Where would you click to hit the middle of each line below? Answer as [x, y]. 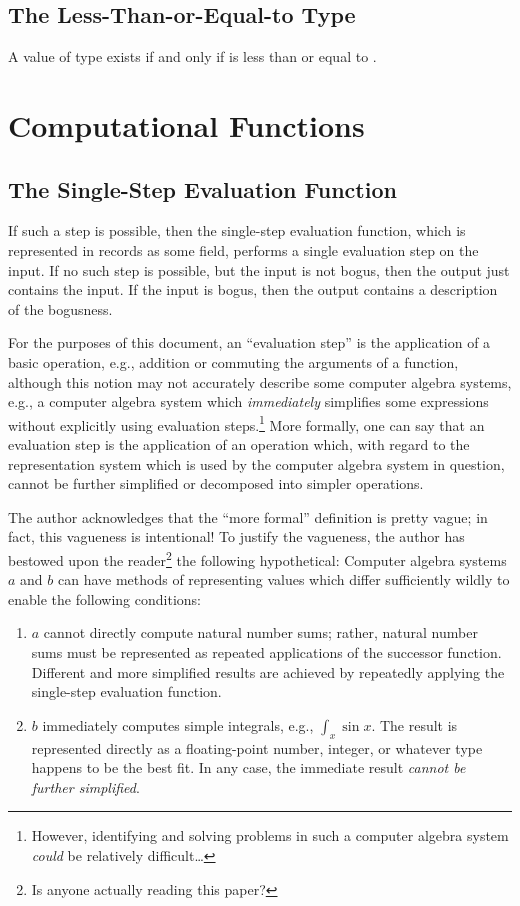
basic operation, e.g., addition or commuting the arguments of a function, [233, 361]
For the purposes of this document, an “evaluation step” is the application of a [249, 342]
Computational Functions [186, 124]
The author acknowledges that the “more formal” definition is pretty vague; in [248, 516]
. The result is [414, 724]
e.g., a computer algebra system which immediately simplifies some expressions [248, 401]
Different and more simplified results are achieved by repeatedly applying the [268, 671]
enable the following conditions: [104, 598]
